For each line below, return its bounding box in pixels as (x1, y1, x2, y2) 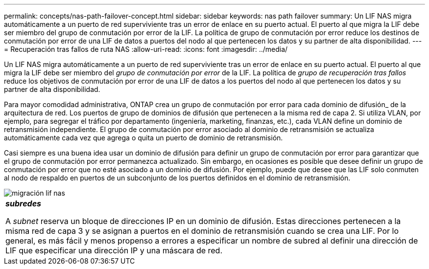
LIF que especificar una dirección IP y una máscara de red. (5, 246, 223, 255)
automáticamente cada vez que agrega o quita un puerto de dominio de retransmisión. (4, 134, 283, 142)
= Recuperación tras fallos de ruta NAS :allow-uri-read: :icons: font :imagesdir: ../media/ (4, 45, 288, 53)
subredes (5, 199, 42, 208)
